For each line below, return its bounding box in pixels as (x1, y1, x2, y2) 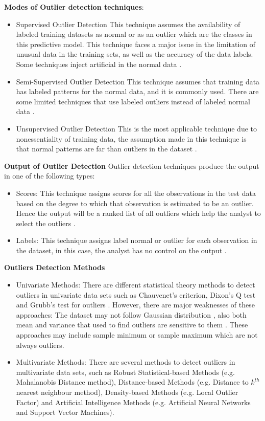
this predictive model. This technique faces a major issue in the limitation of (16, 38, 256, 49)
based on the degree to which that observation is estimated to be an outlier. (16, 197, 254, 208)
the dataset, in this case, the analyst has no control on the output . (16, 245, 227, 255)
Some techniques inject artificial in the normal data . (16, 58, 182, 69)
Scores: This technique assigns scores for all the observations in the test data (16, 187, 256, 198)
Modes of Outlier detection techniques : (4, 2, 144, 12)
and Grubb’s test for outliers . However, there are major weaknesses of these (16, 299, 255, 310)
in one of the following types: (4, 170, 95, 181)
